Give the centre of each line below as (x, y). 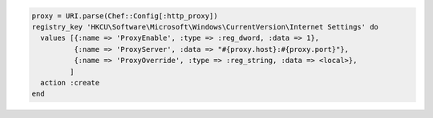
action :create (70, 83)
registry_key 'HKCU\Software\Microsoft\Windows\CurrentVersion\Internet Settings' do (205, 27)
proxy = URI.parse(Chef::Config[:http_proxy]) (125, 16)
